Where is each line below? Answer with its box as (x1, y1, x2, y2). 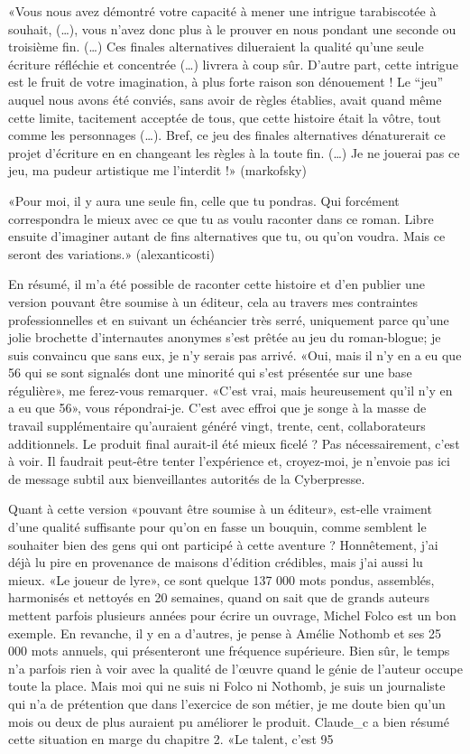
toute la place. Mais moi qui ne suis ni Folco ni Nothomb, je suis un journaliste (8, 676, 446, 695)
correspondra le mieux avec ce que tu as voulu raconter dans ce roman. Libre (8, 209, 434, 228)
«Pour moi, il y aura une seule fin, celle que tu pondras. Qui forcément (8, 191, 400, 209)
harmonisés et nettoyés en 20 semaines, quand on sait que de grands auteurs (8, 588, 429, 607)
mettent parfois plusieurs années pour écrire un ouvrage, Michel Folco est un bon (8, 606, 456, 624)
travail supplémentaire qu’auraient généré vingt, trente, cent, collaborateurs (8, 416, 426, 435)
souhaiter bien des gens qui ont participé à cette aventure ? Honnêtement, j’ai (8, 535, 438, 554)
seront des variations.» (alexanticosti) (8, 244, 216, 263)
